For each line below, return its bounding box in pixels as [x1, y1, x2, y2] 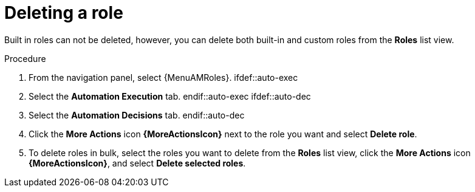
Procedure [4, 53, 46, 64]
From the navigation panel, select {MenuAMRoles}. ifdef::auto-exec [29, 72, 298, 83]
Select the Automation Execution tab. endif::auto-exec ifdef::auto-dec [29, 91, 311, 101]
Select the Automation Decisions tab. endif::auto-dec [29, 109, 245, 120]
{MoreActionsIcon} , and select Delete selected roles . [29, 157, 246, 168]
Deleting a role [4, 2, 123, 23]
